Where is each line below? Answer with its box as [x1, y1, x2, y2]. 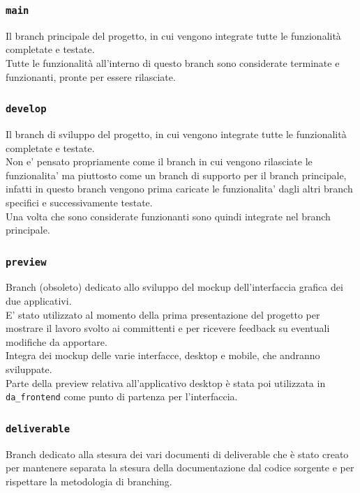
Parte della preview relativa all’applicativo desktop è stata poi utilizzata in [6, 375, 326, 390]
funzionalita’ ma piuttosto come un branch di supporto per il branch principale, [6, 167, 347, 182]
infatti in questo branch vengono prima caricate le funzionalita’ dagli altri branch [6, 181, 353, 196]
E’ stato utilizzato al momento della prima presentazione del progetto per [6, 307, 320, 321]
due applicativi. [6, 294, 72, 308]
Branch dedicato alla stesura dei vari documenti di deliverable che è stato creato [6, 446, 349, 461]
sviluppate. [6, 362, 52, 377]
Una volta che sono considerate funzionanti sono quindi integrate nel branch [6, 208, 331, 223]
